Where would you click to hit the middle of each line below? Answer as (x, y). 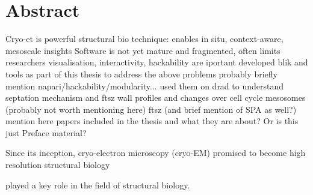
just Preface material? (46, 132)
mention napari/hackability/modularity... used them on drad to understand (145, 85)
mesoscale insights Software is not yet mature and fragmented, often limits (143, 50)
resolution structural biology (58, 165)
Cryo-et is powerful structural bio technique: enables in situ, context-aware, (144, 39)
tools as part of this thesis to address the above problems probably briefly (141, 73)
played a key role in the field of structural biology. (98, 184)
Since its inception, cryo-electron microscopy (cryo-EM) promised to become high (156, 153)
